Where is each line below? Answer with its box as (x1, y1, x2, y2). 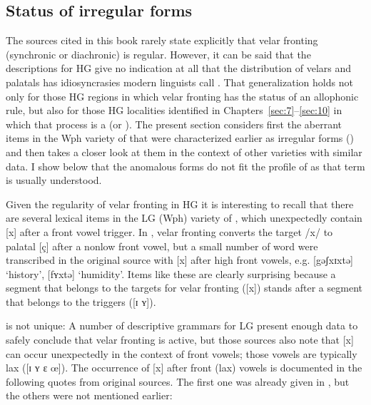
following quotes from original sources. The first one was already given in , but (6, 374, 350, 389)
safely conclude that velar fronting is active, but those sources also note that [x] (6, 332, 354, 347)
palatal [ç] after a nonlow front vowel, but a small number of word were (6, 238, 318, 253)
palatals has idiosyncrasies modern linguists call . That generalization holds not (6, 74, 353, 89)
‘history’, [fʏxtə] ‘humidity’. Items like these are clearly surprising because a (6, 266, 336, 281)
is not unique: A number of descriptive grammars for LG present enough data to (6, 318, 358, 333)
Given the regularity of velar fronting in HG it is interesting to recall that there (6, 196, 354, 211)
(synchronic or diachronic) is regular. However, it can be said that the (6, 46, 311, 61)
